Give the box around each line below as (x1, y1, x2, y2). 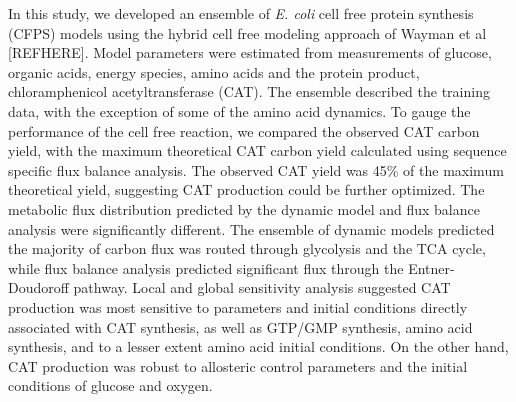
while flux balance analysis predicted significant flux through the (8, 257, 404, 278)
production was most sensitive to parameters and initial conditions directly (8, 296, 468, 317)
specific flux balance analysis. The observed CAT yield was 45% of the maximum (8, 159, 504, 180)
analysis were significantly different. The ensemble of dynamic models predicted (8, 218, 495, 239)
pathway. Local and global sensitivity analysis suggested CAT (73, 277, 451, 298)
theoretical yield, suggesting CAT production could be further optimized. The (8, 179, 485, 200)
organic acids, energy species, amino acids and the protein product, (8, 61, 420, 82)
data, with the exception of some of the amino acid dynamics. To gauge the (8, 100, 471, 121)
